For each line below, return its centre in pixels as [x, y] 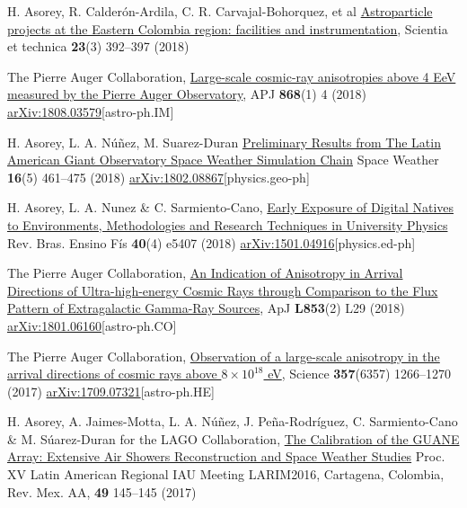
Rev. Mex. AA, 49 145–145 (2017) [102, 491]
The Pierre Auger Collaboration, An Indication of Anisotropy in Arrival [205, 273]
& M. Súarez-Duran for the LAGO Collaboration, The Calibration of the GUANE [233, 438]
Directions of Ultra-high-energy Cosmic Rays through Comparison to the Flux [223, 290]
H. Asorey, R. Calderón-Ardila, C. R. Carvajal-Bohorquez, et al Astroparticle [220, 11]
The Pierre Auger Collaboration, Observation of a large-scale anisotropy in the [224, 356]
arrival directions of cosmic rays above [112, 374]
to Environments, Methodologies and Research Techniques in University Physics [228, 224]
